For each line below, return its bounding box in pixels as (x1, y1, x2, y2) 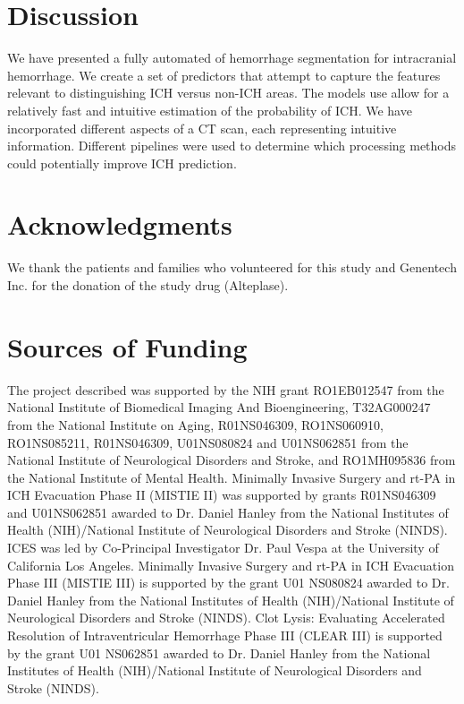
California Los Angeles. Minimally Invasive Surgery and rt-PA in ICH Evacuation (7, 555, 454, 574)
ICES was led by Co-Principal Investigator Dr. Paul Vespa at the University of (7, 538, 439, 557)
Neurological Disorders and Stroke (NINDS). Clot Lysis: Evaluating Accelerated (7, 608, 445, 627)
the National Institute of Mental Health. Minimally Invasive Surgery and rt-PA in (7, 468, 456, 486)
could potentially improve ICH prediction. (7, 153, 237, 172)
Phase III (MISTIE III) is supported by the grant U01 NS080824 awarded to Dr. (7, 573, 450, 592)
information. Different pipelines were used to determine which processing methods (7, 136, 457, 155)
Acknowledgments (7, 206, 232, 243)
